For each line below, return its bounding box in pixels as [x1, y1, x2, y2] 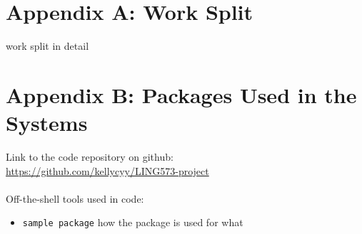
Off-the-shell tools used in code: [6, 191, 144, 206]
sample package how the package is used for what [22, 215, 243, 230]
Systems [6, 108, 88, 137]
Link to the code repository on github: [6, 149, 174, 164]
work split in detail [6, 38, 89, 53]
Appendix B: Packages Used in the [6, 80, 357, 109]
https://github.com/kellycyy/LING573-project [6, 163, 209, 178]
